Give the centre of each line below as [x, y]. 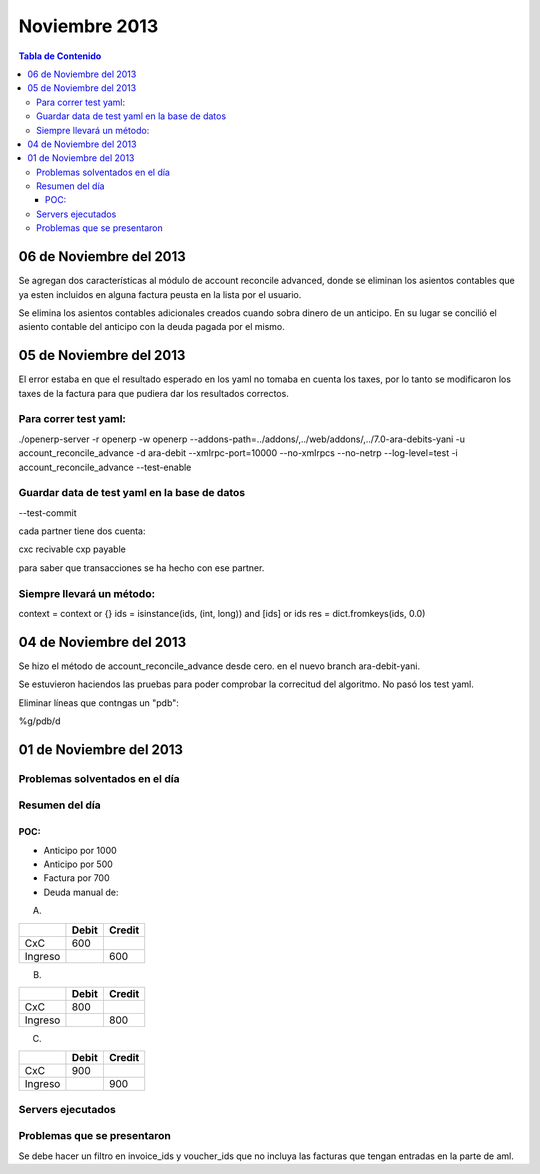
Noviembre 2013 [88, 26]
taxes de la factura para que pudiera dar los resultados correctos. [153, 393]
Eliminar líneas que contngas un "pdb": [99, 702]
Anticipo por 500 [78, 864]
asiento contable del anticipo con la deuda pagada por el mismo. [151, 327]
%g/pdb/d [39, 721]
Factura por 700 [76, 878]
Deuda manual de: [81, 892]
